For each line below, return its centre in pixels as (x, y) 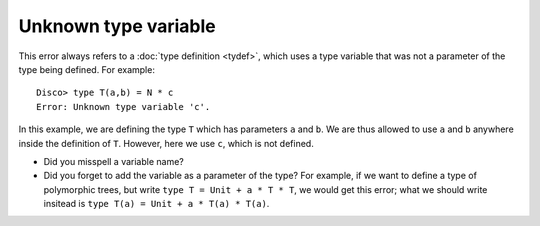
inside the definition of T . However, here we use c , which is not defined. (166, 143)
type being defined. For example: (86, 69)
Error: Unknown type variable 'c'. (123, 106)
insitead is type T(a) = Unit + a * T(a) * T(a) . (156, 204)
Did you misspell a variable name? (113, 161)
